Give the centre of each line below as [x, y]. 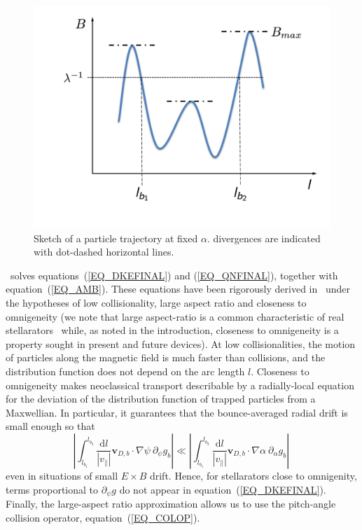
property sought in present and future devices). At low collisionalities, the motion [181, 343]
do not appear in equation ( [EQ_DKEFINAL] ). [223, 489]
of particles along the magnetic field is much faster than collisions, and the [166, 357]
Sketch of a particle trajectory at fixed [116, 238]
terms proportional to [52, 489]
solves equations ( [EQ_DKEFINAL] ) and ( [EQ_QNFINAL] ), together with [174, 275]
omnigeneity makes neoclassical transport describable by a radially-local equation [180, 385]
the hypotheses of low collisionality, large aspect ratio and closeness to [156, 302]
